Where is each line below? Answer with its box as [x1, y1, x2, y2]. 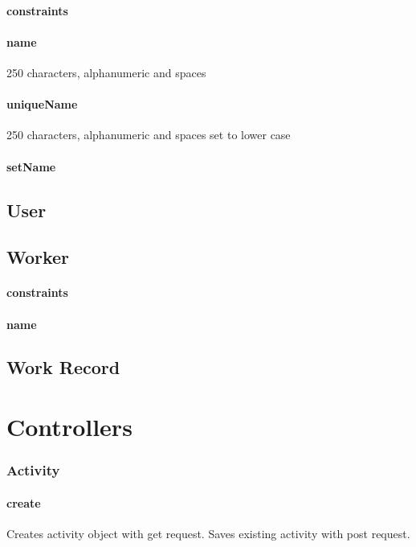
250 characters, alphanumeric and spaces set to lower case [6, 126, 291, 143]
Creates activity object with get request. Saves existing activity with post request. [6, 524, 410, 541]
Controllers [6, 410, 133, 443]
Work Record [6, 355, 120, 380]
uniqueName [6, 96, 78, 113]
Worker [6, 245, 70, 269]
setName [6, 158, 56, 175]
